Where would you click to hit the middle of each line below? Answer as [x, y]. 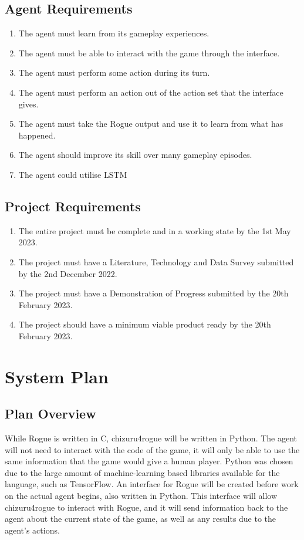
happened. [37, 135]
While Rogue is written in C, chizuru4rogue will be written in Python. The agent [151, 438]
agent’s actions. [32, 530]
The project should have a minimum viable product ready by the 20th [145, 324]
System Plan [57, 376]
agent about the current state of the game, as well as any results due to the [141, 519]
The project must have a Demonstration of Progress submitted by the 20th [153, 293]
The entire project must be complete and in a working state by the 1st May [155, 230]
